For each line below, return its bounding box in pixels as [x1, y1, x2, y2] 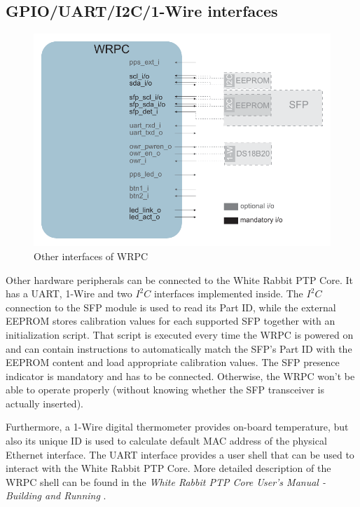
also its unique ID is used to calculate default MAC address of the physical [6, 433, 327, 448]
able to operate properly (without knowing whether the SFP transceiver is [6, 382, 325, 397]
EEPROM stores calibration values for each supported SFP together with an [6, 313, 335, 328]
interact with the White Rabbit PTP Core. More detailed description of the [6, 461, 331, 475]
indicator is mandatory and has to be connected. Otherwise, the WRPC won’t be [6, 368, 355, 383]
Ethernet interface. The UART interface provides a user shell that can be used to [6, 447, 354, 461]
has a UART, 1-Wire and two [6, 286, 132, 301]
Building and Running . [6, 488, 106, 503]
